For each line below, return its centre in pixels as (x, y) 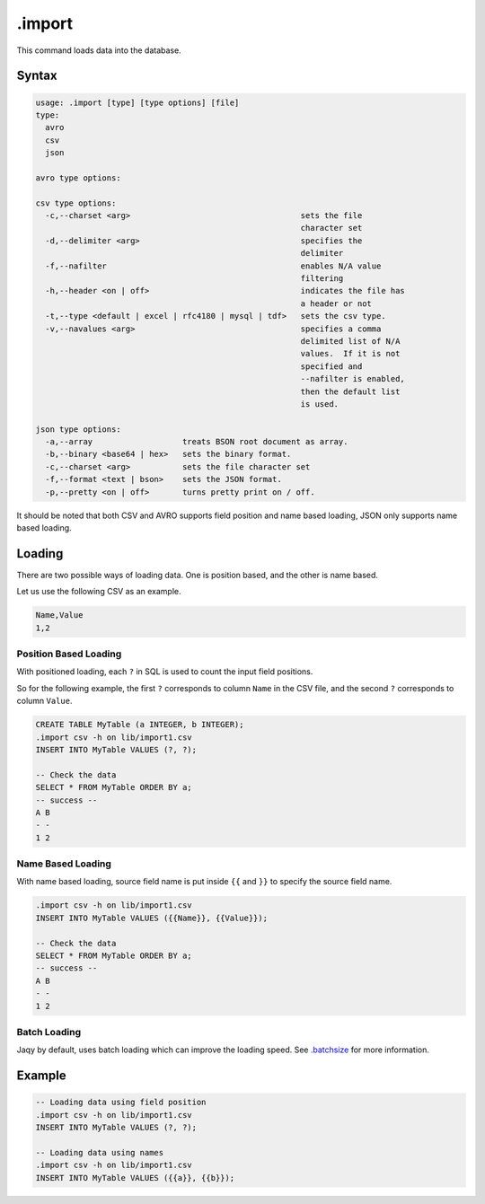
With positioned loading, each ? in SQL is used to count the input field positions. (165, 672)
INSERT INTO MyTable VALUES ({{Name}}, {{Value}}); (152, 918)
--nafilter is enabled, (353, 379)
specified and (331, 366)
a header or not (336, 303)
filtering (322, 279)
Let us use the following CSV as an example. (99, 592)
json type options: (78, 429)
